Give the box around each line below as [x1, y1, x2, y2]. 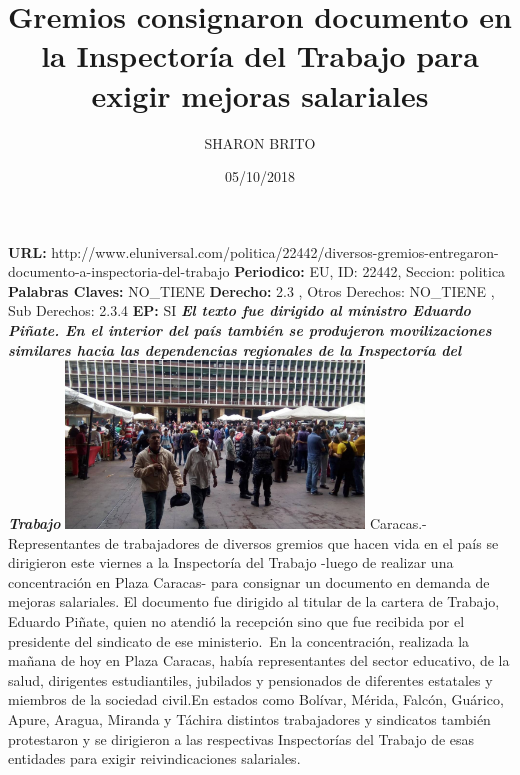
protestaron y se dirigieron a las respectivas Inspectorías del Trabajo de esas [8, 728, 475, 749]
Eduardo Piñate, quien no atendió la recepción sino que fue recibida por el [8, 610, 465, 631]
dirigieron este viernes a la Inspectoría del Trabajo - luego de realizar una [8, 552, 454, 573]
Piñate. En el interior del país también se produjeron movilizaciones [8, 320, 492, 341]
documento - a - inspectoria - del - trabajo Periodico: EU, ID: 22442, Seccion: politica [8, 261, 506, 282]
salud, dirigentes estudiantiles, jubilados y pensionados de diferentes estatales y [8, 669, 493, 690]
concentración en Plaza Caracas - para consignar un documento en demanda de [8, 571, 490, 592]
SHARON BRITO [204, 132, 316, 153]
